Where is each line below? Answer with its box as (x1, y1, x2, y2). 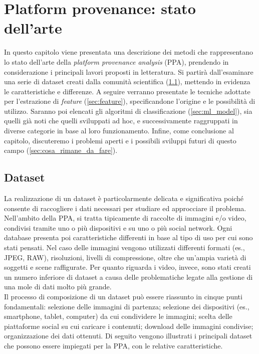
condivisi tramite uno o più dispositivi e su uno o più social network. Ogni (4, 222, 232, 233)
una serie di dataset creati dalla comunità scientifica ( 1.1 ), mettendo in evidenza (4, 76, 250, 87)
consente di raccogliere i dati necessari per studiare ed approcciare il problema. (4, 203, 246, 213)
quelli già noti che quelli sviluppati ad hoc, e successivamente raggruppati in (4, 115, 238, 126)
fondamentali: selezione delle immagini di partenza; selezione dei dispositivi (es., (4, 301, 249, 311)
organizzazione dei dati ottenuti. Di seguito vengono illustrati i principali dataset (4, 330, 252, 341)
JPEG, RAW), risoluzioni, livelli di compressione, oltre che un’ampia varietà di (4, 252, 246, 262)
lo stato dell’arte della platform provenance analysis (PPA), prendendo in (4, 56, 229, 67)
